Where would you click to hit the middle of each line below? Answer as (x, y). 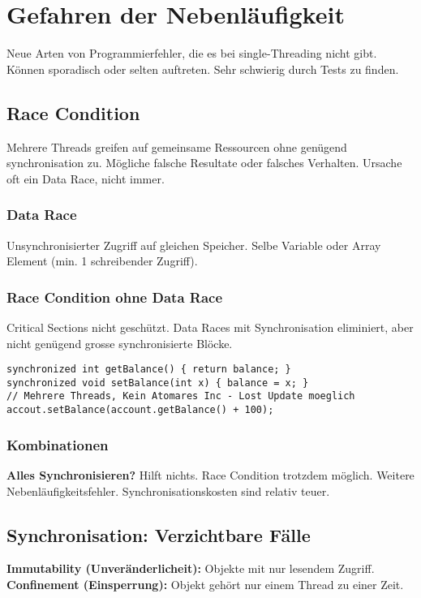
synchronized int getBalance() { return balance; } (149, 370)
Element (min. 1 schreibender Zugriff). (102, 261)
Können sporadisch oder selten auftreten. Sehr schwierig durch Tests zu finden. (203, 69)
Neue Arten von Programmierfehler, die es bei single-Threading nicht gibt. (192, 53)
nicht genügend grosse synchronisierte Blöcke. (120, 343)
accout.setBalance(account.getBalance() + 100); (140, 410)
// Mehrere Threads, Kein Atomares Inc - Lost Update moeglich (181, 396)
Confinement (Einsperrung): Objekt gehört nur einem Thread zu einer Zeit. (205, 584)
